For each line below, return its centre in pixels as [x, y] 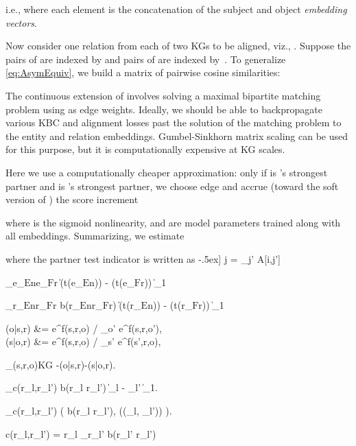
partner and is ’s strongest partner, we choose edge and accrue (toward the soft [172, 186]
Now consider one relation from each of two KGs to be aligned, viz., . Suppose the [178, 46]
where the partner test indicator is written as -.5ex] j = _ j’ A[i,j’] [143, 258]
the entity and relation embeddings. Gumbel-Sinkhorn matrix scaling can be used [177, 136]
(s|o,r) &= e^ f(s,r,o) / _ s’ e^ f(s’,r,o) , [83, 341]
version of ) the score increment [72, 199]
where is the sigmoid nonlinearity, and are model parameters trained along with [173, 222]
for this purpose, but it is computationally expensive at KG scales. [145, 149]
